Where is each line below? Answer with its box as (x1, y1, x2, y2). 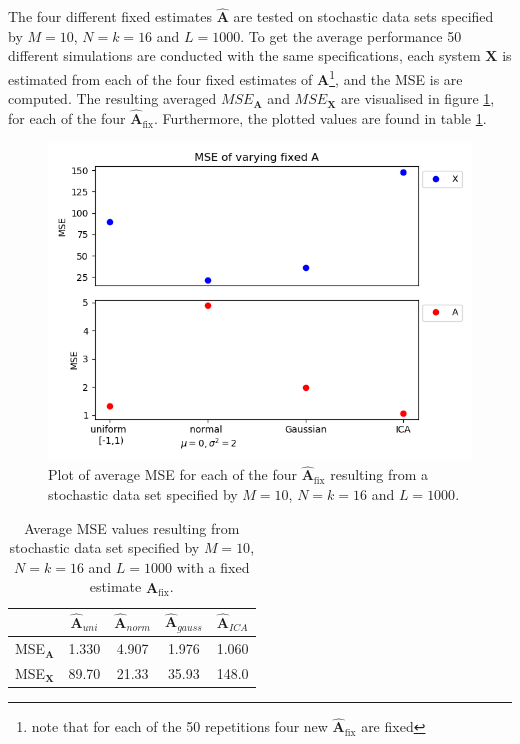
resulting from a (330, 464, 428, 485)
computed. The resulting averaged (8, 88, 217, 109)
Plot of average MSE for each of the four (48, 464, 298, 485)
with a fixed (176, 556, 250, 577)
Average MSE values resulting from (24, 517, 240, 538)
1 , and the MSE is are (329, 66, 463, 89)
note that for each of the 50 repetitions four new (31, 716, 328, 737)
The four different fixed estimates (8, 6, 212, 27)
